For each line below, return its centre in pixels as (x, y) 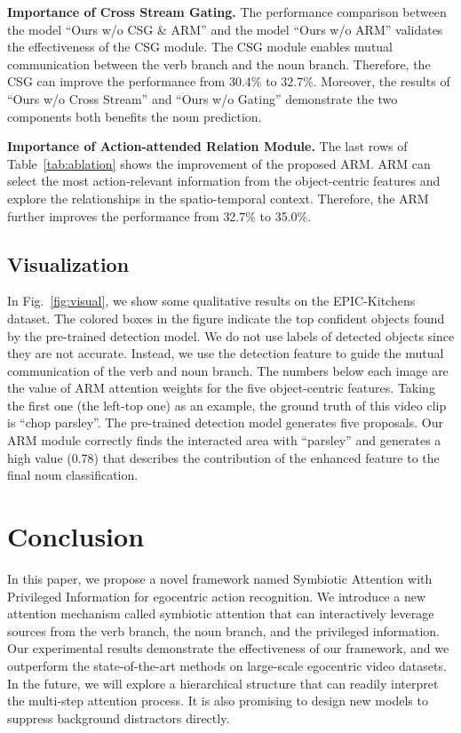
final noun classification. (73, 475)
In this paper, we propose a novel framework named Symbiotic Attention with (220, 578)
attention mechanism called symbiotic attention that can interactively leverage (221, 613)
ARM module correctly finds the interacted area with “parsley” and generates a (224, 440)
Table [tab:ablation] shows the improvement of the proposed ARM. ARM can (219, 163)
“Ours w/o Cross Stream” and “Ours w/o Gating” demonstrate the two (203, 98)
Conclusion (76, 536)
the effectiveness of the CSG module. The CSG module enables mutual (200, 47)
